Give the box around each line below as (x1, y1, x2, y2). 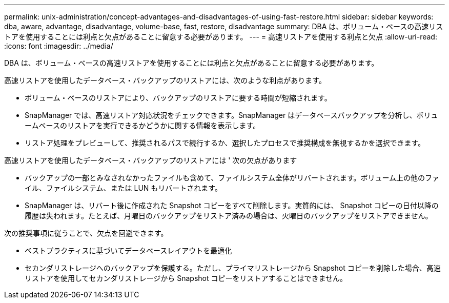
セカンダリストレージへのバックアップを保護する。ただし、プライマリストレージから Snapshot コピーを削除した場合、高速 (25, 264, 441, 272)
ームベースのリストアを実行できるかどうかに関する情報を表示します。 (25, 121, 260, 130)
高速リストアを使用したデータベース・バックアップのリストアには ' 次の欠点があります (4, 156, 297, 165)
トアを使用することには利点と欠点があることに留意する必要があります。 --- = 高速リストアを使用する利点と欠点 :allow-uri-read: (4, 32, 437, 41)
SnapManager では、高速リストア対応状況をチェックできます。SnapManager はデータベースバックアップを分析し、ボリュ (25, 111, 438, 119)
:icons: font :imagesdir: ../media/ (4, 42, 113, 50)
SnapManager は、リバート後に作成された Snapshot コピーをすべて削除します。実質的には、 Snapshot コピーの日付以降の (25, 201, 439, 210)
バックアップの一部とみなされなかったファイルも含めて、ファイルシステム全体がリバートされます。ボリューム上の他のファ (25, 173, 440, 182)
